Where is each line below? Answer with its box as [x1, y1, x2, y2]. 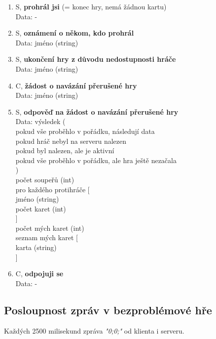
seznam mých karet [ [15, 232, 78, 243]
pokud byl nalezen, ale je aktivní [15, 145, 114, 156]
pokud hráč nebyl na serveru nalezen [15, 135, 127, 146]
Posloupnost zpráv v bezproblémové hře [4, 302, 212, 317]
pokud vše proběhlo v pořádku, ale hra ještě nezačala [15, 155, 177, 165]
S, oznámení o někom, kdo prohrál [15, 28, 134, 38]
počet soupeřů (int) [15, 174, 74, 184]
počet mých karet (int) [15, 222, 84, 233]
